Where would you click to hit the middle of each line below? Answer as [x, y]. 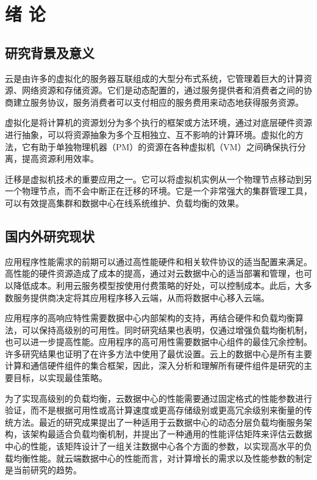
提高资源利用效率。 [60, 158]
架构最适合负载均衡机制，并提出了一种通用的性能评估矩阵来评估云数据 [171, 434]
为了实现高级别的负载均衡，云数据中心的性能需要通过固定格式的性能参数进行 [158, 398]
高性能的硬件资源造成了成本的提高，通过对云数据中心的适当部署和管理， [150, 273]
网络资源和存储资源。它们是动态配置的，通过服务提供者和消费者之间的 [162, 90]
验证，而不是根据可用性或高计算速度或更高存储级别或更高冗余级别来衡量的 [154, 410]
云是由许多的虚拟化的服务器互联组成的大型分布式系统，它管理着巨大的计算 [154, 78]
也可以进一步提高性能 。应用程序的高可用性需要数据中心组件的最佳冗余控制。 [158, 342]
